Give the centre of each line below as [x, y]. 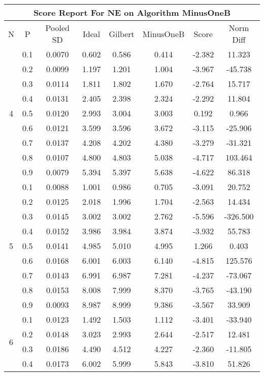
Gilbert [122, 34]
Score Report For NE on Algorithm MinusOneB [132, 12]
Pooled [57, 28]
